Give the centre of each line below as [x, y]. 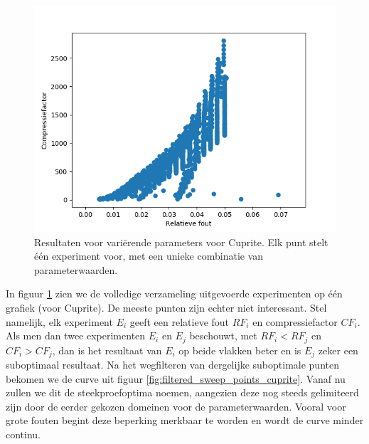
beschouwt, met [223, 335]
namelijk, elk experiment [59, 321]
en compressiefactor [295, 321]
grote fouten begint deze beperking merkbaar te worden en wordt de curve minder [185, 420]
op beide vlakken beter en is [240, 350]
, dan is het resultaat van [107, 350]
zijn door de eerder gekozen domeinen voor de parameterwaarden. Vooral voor [176, 406]
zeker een [338, 350]
